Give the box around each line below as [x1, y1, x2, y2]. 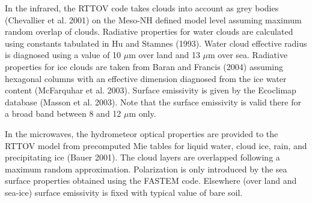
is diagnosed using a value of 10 [5, 49, 121, 61]
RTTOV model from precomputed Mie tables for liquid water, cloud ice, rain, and [5, 139, 307, 152]
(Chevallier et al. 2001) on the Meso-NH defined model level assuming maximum [5, 13, 302, 26]
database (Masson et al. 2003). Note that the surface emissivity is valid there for [5, 95, 301, 108]
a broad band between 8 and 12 [5, 107, 121, 120]
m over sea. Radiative [208, 49, 288, 61]
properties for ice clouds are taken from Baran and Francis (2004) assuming [5, 60, 284, 72]
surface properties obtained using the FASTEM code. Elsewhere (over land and [5, 174, 297, 187]
